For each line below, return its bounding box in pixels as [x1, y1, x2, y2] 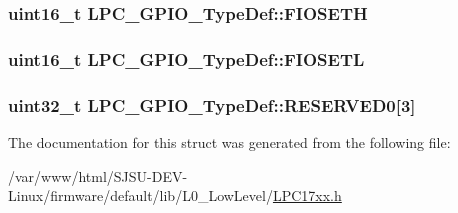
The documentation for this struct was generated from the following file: [8, 131, 451, 152]
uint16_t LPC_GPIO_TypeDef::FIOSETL [8, 46, 365, 71]
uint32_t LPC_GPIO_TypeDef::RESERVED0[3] [8, 92, 416, 117]
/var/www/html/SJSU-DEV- [8, 165, 188, 186]
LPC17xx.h [272, 185, 342, 206]
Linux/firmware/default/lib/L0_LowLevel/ [8, 185, 273, 206]
